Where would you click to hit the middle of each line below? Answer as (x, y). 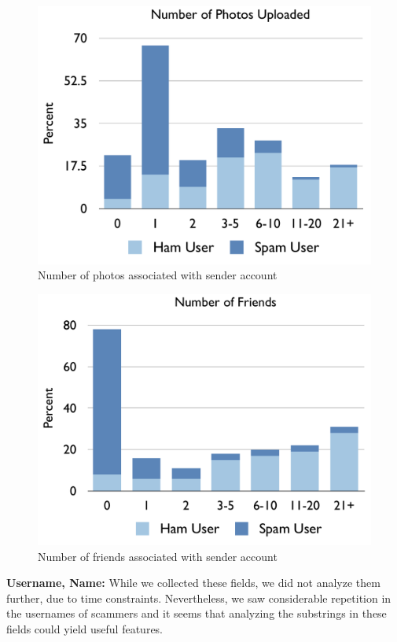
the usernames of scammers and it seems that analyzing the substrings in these (197, 613)
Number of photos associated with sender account (158, 275)
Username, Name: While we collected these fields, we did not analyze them (193, 583)
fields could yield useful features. (85, 628)
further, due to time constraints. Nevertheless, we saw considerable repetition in (199, 598)
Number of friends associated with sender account (158, 556)
